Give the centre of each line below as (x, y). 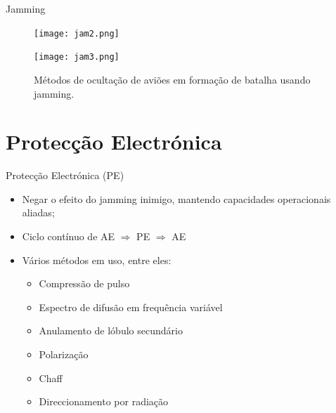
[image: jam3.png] (77, 57)
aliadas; (38, 212)
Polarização (64, 354)
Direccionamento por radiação (104, 401)
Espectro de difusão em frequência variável (131, 307)
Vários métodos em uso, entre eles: (97, 260)
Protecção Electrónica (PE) (65, 175)
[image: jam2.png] (77, 33)
